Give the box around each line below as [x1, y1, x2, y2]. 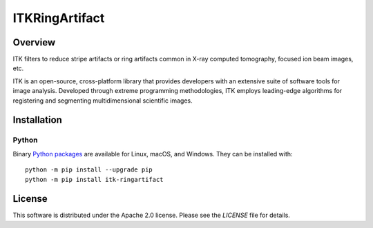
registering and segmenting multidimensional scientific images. [12, 96, 193, 105]
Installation [12, 114, 62, 126]
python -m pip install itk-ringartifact [25, 176, 164, 183]
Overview [12, 37, 56, 48]
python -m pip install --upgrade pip [25, 166, 153, 174]
